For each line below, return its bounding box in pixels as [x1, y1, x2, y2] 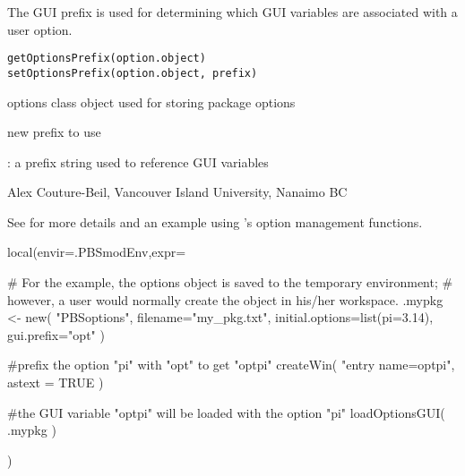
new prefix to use [7, 123, 101, 141]
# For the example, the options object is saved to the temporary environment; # [7, 273, 453, 292]
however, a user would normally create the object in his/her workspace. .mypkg [7, 290, 443, 309]
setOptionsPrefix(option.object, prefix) [7, 66, 258, 80]
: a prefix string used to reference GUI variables [7, 152, 269, 171]
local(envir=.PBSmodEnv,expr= [7, 242, 186, 261]
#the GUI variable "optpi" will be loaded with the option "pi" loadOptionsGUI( [7, 403, 445, 421]
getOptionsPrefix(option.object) [7, 52, 206, 65]
